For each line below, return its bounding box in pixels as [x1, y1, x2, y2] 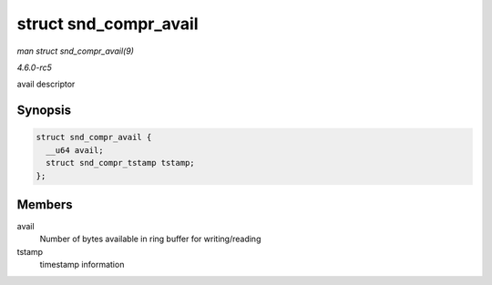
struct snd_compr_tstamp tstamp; [46, 158, 195, 168]
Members [16, 197, 73, 212]
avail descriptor [16, 78, 76, 90]
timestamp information [39, 260, 125, 270]
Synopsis [16, 103, 72, 118]
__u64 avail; [46, 145, 104, 155]
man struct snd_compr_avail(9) [16, 46, 134, 56]
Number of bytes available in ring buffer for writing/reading [39, 233, 261, 245]
